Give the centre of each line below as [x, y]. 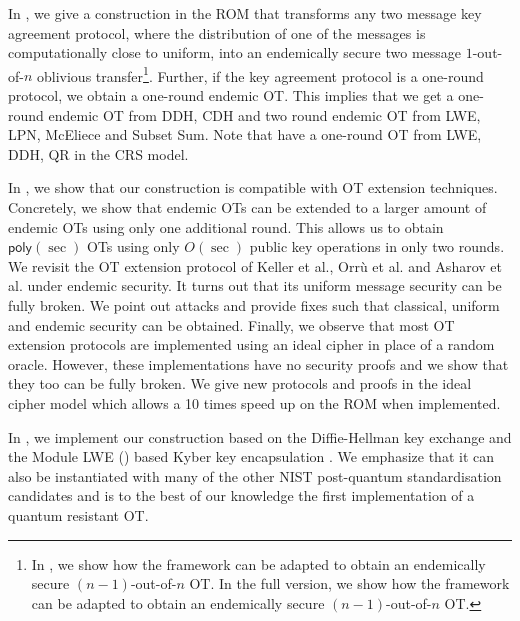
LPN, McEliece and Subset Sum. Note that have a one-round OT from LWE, [245, 134]
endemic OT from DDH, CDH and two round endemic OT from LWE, [264, 114]
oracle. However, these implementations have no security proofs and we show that [258, 363]
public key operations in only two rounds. [377, 246]
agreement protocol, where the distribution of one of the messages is [217, 32]
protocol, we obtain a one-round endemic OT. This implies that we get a [231, 95]
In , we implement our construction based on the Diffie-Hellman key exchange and [260, 436]
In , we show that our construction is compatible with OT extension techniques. [253, 187]
